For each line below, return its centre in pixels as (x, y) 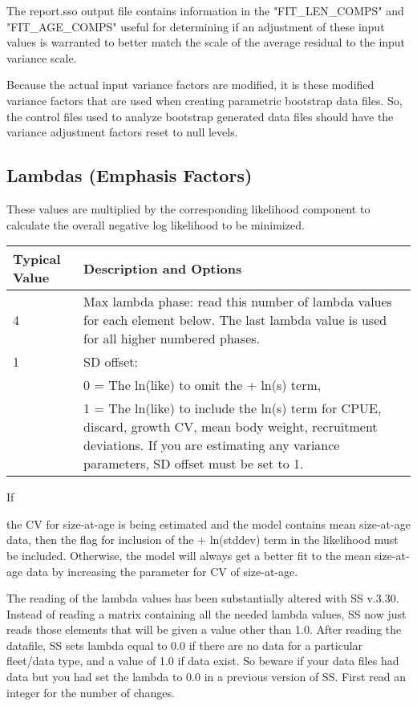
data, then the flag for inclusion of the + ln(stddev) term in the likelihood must (202, 540)
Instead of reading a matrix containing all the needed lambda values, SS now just (206, 613)
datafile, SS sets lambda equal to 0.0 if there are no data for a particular (185, 645)
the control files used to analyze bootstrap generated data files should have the (200, 116)
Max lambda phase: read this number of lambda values (238, 302)
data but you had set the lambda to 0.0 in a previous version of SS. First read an (206, 677)
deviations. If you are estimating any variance (212, 445)
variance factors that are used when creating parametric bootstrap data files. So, (204, 100)
